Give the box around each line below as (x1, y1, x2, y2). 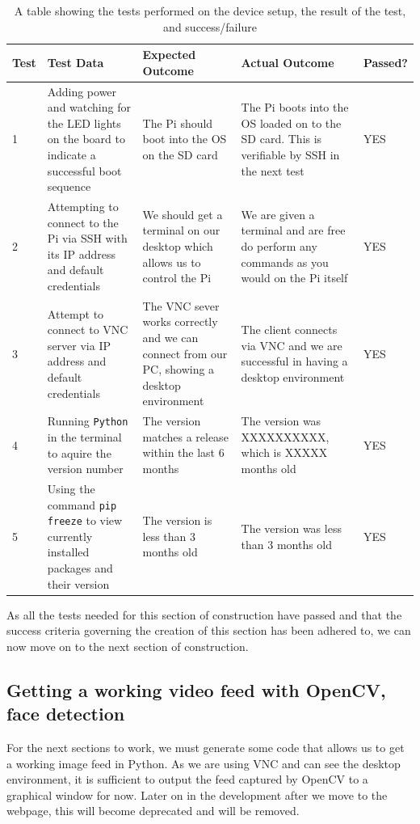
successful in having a (241, 353, 348, 370)
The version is (142, 512, 212, 529)
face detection (6, 701, 125, 726)
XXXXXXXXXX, (241, 428, 330, 445)
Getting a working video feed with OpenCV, (6, 677, 386, 702)
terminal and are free (241, 222, 346, 239)
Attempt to (47, 305, 104, 322)
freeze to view (47, 512, 123, 529)
